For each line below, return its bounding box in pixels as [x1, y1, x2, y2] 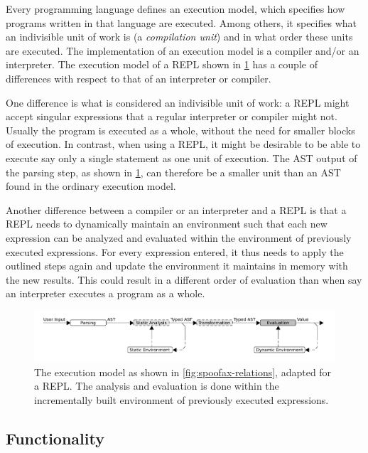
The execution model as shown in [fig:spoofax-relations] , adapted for [34, 364, 332, 379]
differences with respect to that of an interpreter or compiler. [6, 70, 271, 85]
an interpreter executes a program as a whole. [6, 286, 205, 301]
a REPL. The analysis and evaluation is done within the [34, 378, 279, 393]
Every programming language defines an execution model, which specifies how [6, 1, 345, 16]
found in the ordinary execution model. [6, 178, 176, 193]
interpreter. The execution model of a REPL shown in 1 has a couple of [6, 57, 318, 72]
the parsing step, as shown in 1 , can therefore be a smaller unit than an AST [6, 164, 341, 179]
